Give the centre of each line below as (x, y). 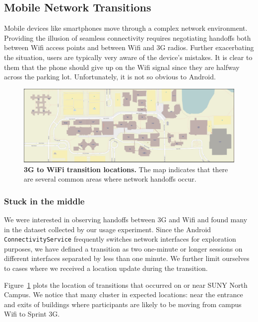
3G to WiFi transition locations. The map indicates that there (126, 169)
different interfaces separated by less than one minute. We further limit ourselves (127, 258)
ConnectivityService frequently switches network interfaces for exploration (120, 239)
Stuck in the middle (44, 201)
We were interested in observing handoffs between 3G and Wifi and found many (126, 219)
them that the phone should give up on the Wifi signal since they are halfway (122, 67)
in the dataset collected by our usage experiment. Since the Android (108, 229)
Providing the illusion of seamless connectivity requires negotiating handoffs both (128, 37)
